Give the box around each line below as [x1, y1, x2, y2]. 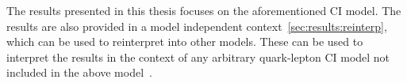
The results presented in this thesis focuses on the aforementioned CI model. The [6, 2, 401, 18]
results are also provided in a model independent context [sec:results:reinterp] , [6, 17, 387, 34]
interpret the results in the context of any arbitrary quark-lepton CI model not [6, 48, 390, 65]
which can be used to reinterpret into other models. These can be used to [6, 33, 363, 50]
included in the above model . [6, 64, 152, 81]
